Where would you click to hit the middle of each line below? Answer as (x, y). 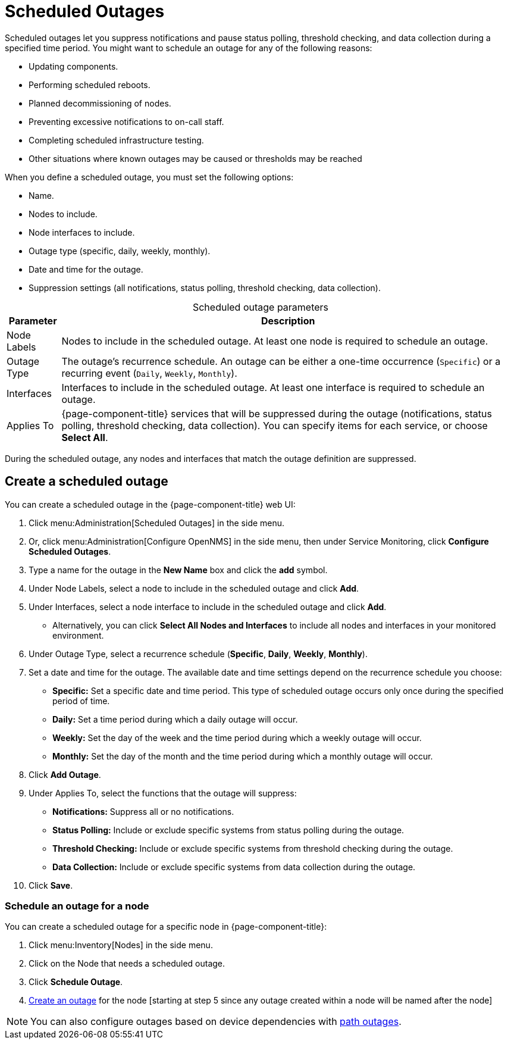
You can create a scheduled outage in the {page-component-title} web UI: (150, 504)
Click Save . (51, 885)
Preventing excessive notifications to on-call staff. (126, 121)
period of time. (81, 701)
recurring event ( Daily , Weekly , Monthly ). (149, 373)
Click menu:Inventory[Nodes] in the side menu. (121, 945)
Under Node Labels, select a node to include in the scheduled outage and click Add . (194, 588)
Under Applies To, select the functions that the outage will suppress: (163, 793)
